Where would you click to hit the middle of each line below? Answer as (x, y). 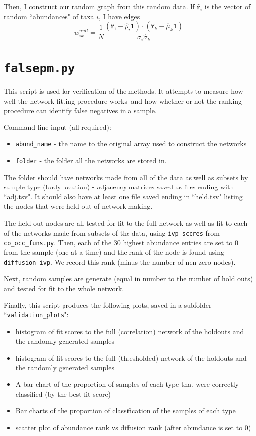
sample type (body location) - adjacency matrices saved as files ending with (119, 187)
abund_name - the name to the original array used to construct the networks (131, 144)
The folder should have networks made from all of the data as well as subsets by (126, 177)
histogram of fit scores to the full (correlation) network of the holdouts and (130, 331)
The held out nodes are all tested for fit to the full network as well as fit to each (126, 223)
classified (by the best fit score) (63, 394)
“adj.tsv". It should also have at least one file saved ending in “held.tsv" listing (123, 196)
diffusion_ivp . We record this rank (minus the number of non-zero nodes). (120, 262)
